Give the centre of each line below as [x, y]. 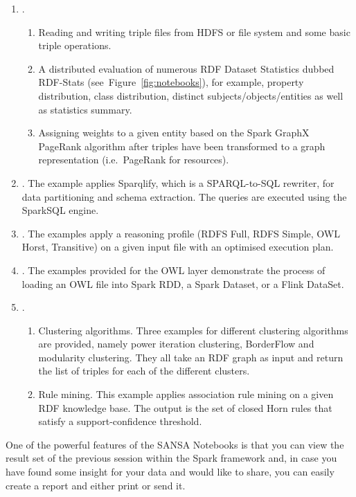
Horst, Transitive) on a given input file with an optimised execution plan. [178, 247]
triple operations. [75, 45]
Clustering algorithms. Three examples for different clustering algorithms [193, 330]
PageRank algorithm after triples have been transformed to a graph [182, 146]
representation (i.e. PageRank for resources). [134, 160]
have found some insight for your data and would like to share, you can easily [170, 472]
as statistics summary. [85, 109]
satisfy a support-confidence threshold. [120, 421]
